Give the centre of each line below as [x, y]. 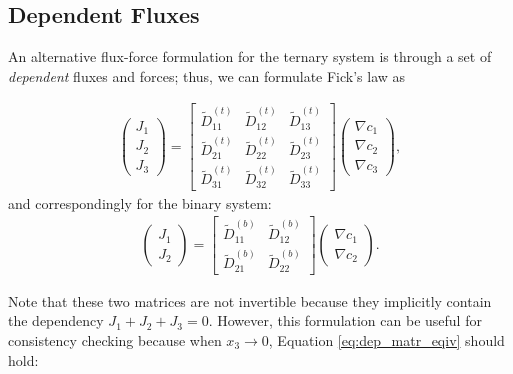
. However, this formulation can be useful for [345, 320]
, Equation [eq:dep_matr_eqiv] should [386, 339]
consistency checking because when [115, 339]
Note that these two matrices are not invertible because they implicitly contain [250, 300]
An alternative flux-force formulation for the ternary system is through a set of [250, 56]
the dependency [56, 320]
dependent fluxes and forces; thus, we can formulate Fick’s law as [207, 75]
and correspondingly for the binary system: [140, 202]
